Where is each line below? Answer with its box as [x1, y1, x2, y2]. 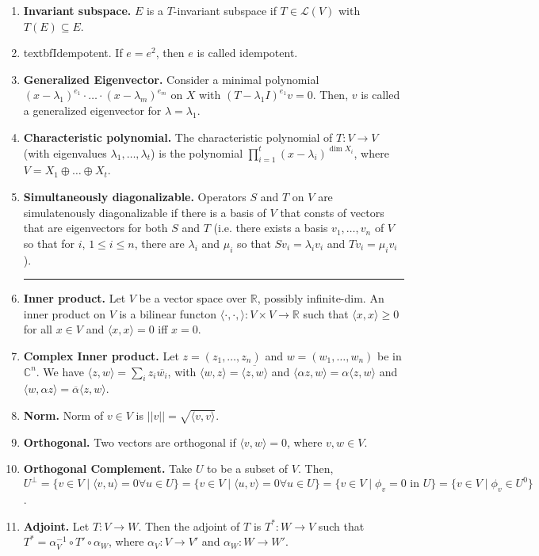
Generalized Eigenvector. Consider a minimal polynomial [23, 70, 319, 87]
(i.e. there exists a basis [213, 219, 328, 236]
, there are [134, 234, 185, 251]
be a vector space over [139, 290, 247, 307]
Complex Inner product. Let [23, 348, 179, 364]
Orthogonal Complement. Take [23, 460, 193, 477]
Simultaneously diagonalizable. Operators [23, 189, 247, 205]
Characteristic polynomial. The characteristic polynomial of [23, 128, 333, 145]
